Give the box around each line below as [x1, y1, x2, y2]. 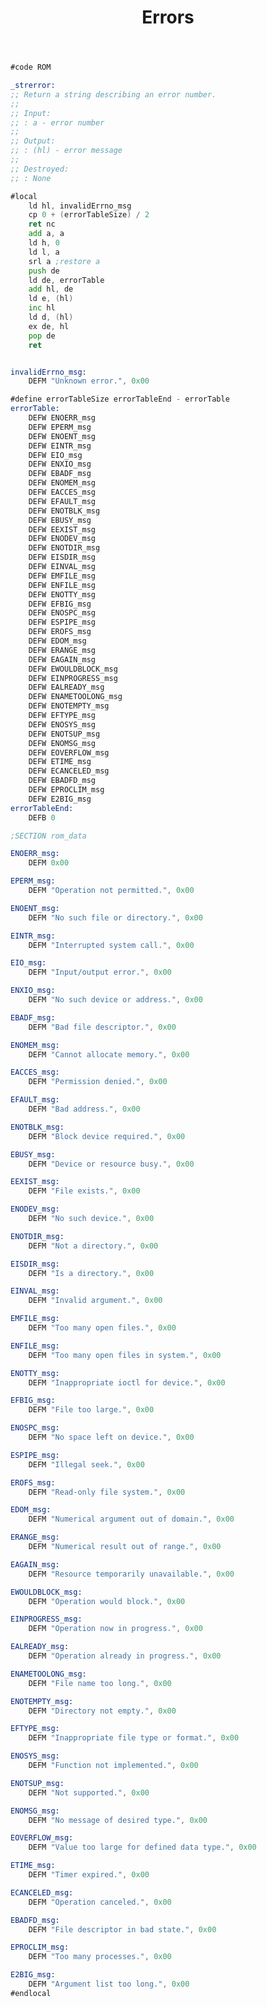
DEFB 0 [28, 812, 56, 823]
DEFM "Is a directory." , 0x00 [28, 1268, 155, 1278]
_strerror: [10, 81, 56, 91]
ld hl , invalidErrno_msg [28, 201, 132, 211]
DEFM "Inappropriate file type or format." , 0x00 [28, 1733, 240, 1743]
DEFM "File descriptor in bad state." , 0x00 [28, 1924, 217, 1935]
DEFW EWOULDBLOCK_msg [28, 664, 118, 674]
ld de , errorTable [28, 275, 105, 285]
